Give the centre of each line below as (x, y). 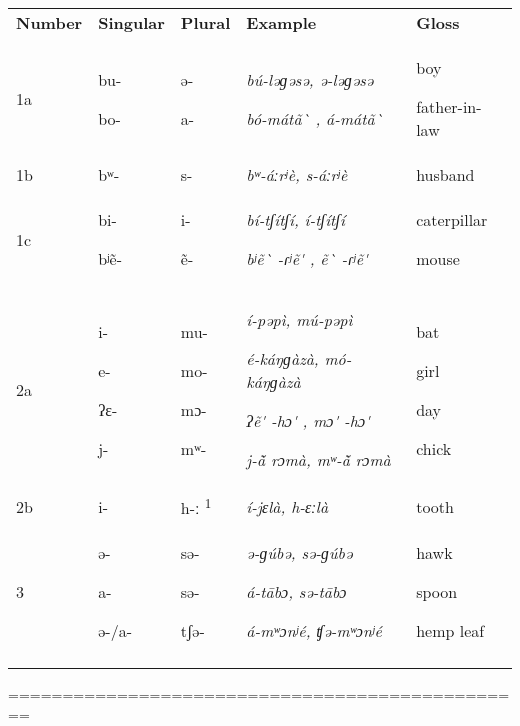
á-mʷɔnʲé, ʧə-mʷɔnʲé (314, 631)
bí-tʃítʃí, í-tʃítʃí (295, 219)
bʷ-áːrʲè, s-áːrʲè (297, 174)
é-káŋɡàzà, (282, 358)
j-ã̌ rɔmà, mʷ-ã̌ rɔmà (318, 459)
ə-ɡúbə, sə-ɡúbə (299, 553)
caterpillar (452, 219)
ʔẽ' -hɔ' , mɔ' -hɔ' (308, 420)
